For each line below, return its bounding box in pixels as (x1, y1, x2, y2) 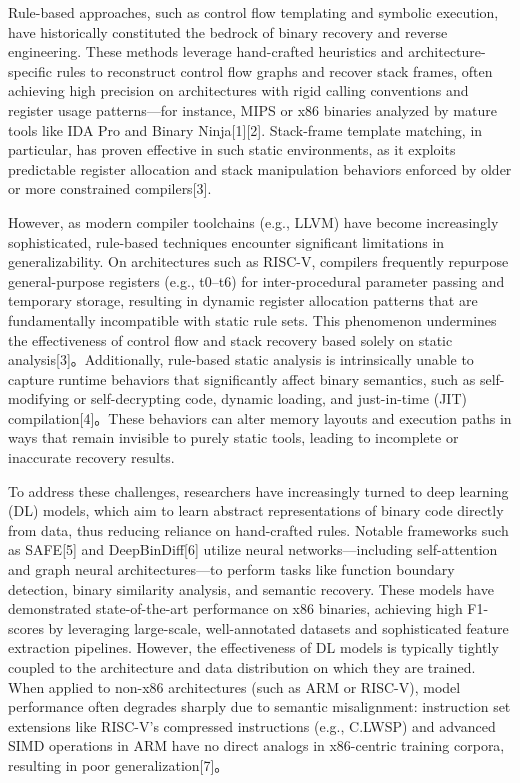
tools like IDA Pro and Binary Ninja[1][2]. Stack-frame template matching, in (8, 119, 483, 140)
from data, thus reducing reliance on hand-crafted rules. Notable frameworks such (8, 519, 509, 540)
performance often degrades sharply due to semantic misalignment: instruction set (8, 696, 511, 717)
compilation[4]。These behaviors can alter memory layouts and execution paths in (8, 407, 512, 428)
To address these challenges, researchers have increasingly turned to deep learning (8, 480, 509, 501)
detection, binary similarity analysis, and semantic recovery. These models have (8, 578, 494, 599)
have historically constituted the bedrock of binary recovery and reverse (8, 21, 448, 42)
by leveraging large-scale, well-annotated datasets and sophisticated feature (48, 617, 509, 638)
